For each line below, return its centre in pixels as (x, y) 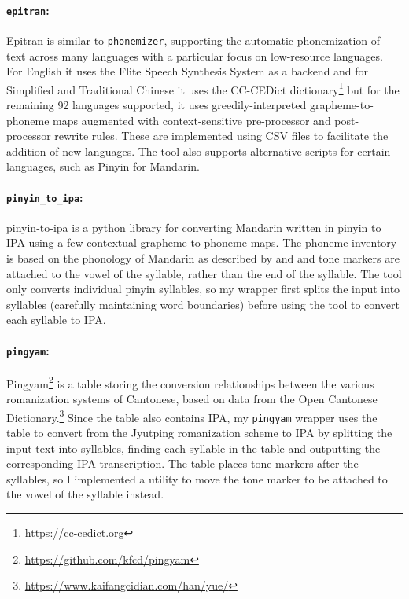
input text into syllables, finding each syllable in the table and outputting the (193, 448)
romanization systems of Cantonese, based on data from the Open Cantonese (192, 399)
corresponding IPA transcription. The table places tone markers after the (182, 463)
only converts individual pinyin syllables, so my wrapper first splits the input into (203, 289)
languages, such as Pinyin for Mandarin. (103, 166)
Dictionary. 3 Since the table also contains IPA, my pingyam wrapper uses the (192, 416)
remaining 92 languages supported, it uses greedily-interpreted (157, 104)
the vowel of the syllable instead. (85, 494)
